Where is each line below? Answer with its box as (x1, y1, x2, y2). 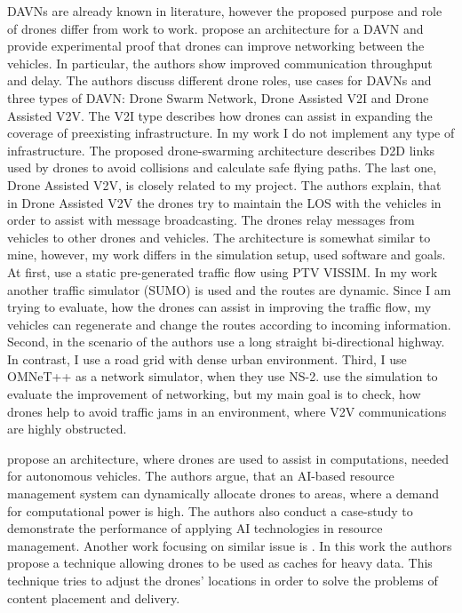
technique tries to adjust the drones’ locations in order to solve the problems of (7, 571, 438, 589)
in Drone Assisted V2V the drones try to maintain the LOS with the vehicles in (7, 193, 442, 211)
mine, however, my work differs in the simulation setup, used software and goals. (7, 245, 446, 264)
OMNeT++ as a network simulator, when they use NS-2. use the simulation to (7, 367, 438, 386)
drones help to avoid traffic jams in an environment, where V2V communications (7, 402, 447, 420)
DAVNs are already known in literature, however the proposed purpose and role (7, 2, 442, 20)
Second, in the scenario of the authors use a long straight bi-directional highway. (7, 332, 445, 351)
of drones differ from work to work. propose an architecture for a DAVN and (7, 19, 424, 37)
